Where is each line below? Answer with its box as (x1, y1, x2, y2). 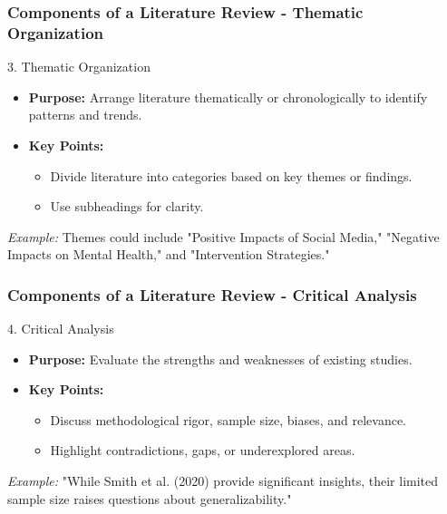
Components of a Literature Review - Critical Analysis (7, 283, 417, 305)
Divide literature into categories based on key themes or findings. (50, 166, 413, 185)
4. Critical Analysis (7, 319, 114, 338)
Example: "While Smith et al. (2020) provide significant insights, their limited (7, 471, 439, 490)
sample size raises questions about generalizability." (7, 489, 292, 508)
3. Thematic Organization (7, 57, 151, 76)
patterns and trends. (28, 105, 142, 124)
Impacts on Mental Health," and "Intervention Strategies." (7, 245, 330, 264)
